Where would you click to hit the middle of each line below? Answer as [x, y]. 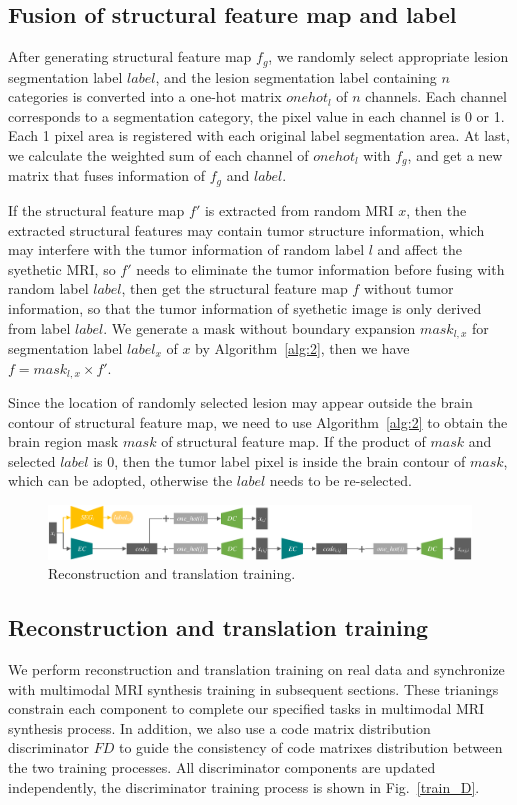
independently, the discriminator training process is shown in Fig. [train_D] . [244, 786]
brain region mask [63, 441]
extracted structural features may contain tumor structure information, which [246, 229]
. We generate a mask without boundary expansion [259, 327]
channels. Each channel [436, 96]
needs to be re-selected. [340, 480]
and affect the [419, 249]
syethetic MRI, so [62, 268]
